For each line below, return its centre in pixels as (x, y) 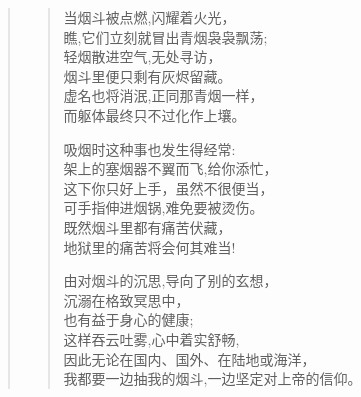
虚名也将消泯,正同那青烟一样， (163, 95)
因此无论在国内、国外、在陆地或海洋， (189, 358)
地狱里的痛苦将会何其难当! (149, 246)
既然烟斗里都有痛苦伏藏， (147, 226)
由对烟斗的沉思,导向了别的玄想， (170, 280)
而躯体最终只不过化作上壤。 (154, 114)
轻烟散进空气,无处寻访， (142, 56)
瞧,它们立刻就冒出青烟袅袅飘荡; (165, 36)
